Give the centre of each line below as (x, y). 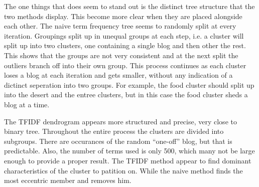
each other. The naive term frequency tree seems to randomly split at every (120, 26)
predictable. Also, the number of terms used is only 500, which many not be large (129, 151)
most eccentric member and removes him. (68, 180)
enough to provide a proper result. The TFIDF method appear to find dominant (128, 160)
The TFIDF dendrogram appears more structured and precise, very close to (120, 121)
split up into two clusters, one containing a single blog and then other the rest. (125, 45)
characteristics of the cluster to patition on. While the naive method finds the (123, 170)
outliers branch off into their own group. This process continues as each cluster (125, 65)
